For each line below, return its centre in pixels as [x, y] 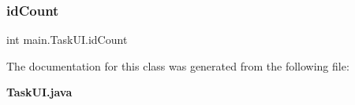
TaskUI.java [39, 92]
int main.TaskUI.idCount [67, 40]
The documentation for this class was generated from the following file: [178, 65]
